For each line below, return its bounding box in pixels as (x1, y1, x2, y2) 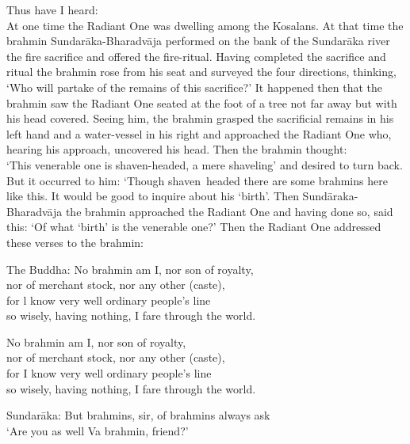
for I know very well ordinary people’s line (6, 365, 212, 381)
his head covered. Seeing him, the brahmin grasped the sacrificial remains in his (6, 110, 394, 127)
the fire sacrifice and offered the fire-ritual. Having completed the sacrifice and (6, 47, 386, 64)
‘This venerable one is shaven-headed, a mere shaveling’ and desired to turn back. (6, 156, 403, 173)
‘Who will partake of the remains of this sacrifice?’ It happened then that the (6, 78, 383, 95)
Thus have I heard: (6, 2, 98, 17)
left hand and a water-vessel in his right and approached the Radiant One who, (6, 125, 392, 142)
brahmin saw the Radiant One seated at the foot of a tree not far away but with (6, 94, 397, 111)
